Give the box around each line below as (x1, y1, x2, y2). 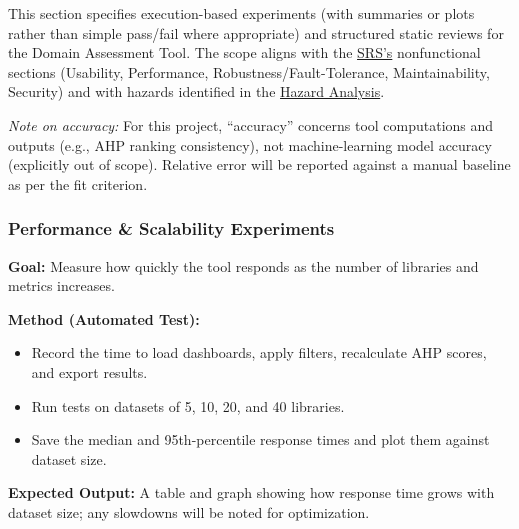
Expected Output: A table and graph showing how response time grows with (8, 482, 495, 503)
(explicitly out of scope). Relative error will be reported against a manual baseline (8, 154, 511, 175)
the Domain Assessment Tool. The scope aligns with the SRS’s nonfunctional (8, 42, 481, 63)
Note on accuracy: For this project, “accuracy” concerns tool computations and (8, 114, 494, 135)
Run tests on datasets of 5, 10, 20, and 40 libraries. (31, 395, 345, 416)
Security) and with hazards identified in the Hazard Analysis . (8, 81, 385, 102)
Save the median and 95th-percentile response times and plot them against (31, 429, 490, 450)
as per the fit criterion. (8, 173, 148, 194)
